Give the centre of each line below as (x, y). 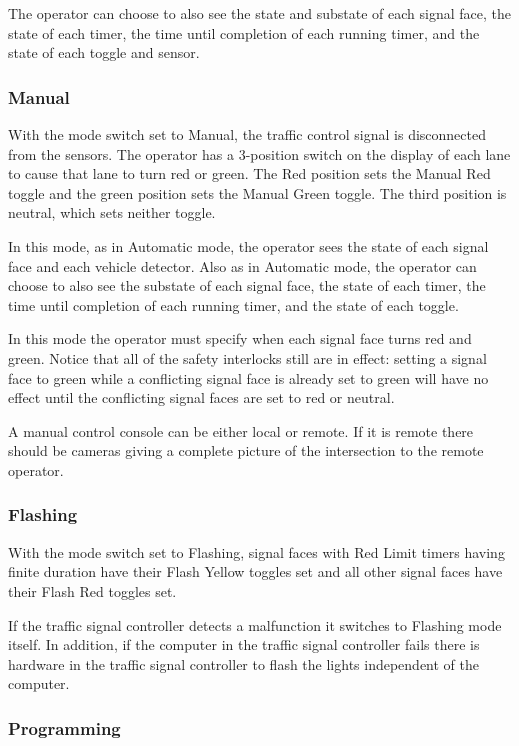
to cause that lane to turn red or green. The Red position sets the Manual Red (249, 173)
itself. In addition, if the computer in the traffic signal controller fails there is (244, 644)
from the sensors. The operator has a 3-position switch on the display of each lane (259, 153)
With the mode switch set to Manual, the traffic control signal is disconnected (247, 134)
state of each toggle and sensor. (104, 52)
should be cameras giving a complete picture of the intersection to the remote (246, 450)
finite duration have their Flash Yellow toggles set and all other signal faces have (255, 571)
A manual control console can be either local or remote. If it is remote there (241, 430)
